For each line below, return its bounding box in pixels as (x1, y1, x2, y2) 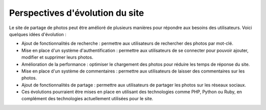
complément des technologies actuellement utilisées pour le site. (21, 96, 154, 102)
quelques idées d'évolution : (9, 31, 66, 37)
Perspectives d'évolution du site (9, 7, 144, 18)
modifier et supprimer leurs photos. (21, 54, 94, 60)
